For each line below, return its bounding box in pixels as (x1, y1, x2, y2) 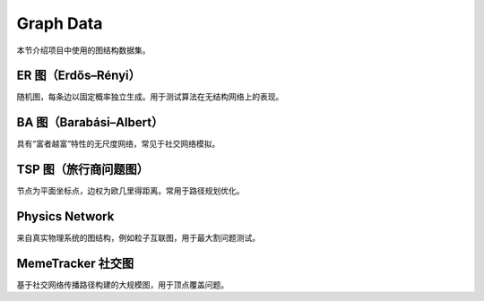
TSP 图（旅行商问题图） (16, 162, 150, 177)
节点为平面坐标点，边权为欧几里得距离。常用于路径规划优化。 (16, 185, 245, 196)
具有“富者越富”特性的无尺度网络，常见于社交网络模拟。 (16, 139, 220, 150)
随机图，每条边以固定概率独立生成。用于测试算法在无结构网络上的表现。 (16, 91, 284, 102)
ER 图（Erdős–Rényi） (16, 68, 141, 83)
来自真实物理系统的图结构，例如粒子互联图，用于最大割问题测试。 (16, 233, 260, 244)
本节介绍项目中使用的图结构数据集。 (16, 45, 151, 56)
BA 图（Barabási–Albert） (16, 115, 164, 130)
